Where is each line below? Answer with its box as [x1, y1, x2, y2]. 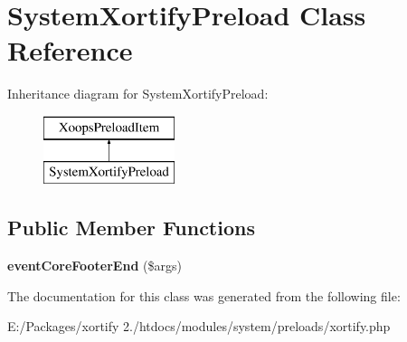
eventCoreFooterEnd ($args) [7, 256, 182, 275]
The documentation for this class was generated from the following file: [7, 286, 401, 305]
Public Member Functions [7, 214, 255, 242]
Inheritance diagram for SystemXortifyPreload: [7, 84, 269, 103]
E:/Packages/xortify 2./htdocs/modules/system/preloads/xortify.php [7, 317, 391, 336]
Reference [7, 32, 133, 69]
